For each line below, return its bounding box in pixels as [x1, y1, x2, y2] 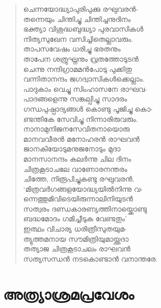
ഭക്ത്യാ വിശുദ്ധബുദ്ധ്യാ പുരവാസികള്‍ [23, 23, 144, 34]
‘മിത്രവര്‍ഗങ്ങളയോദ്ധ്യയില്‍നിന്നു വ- [23, 183, 143, 194]
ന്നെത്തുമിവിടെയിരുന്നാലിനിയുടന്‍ [23, 193, 133, 204]
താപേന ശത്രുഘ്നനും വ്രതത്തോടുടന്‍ [23, 53, 139, 64]
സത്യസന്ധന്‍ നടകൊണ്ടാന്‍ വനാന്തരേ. [23, 253, 158, 264]
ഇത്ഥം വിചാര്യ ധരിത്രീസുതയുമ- [23, 223, 127, 234]
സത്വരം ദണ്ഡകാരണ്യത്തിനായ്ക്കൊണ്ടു [23, 203, 147, 214]
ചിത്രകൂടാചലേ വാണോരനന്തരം [23, 163, 127, 174]
